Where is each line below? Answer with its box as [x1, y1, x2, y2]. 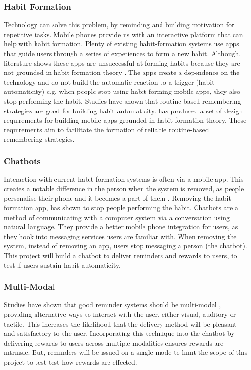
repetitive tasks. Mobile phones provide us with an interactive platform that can [4, 29, 243, 39]
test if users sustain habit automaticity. [4, 259, 121, 270]
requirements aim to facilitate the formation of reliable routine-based [4, 124, 209, 134]
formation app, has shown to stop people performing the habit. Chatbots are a [4, 202, 238, 212]
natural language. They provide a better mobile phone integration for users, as [4, 222, 238, 232]
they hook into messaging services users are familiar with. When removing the [4, 231, 237, 241]
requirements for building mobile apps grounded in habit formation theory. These [4, 115, 247, 125]
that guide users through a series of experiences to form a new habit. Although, [4, 48, 241, 58]
